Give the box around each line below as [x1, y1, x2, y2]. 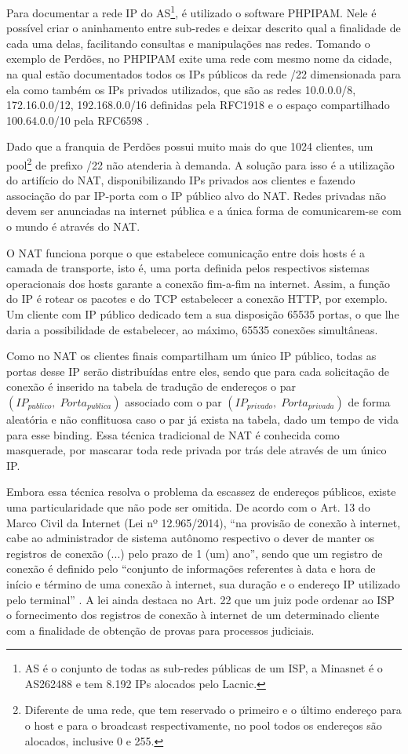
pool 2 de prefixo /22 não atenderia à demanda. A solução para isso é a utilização [6, 155, 395, 173]
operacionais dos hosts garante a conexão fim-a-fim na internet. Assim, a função [6, 275, 390, 291]
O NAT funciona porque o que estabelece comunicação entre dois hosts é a [6, 244, 365, 260]
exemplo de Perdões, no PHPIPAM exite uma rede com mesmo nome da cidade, [6, 50, 392, 67]
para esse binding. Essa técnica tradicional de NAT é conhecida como [6, 426, 340, 443]
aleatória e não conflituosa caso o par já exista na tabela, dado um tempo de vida [6, 410, 399, 427]
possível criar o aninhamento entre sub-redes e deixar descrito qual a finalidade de [6, 20, 401, 36]
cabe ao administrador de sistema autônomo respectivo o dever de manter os [6, 530, 375, 546]
